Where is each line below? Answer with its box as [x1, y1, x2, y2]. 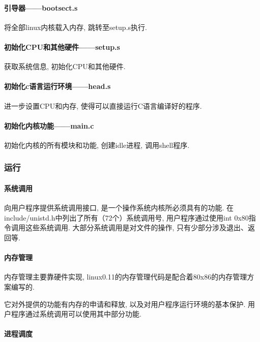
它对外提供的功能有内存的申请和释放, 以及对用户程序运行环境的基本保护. [4, 298, 246, 309]
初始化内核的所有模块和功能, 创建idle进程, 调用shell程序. [4, 139, 190, 150]
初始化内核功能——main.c [4, 120, 94, 131]
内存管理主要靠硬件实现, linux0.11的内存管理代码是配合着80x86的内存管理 [4, 271, 247, 282]
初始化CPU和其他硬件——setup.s [4, 41, 120, 52]
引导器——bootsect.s [4, 2, 78, 13]
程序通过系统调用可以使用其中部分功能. [11, 308, 141, 319]
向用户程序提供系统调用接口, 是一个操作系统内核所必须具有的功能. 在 [4, 202, 234, 213]
